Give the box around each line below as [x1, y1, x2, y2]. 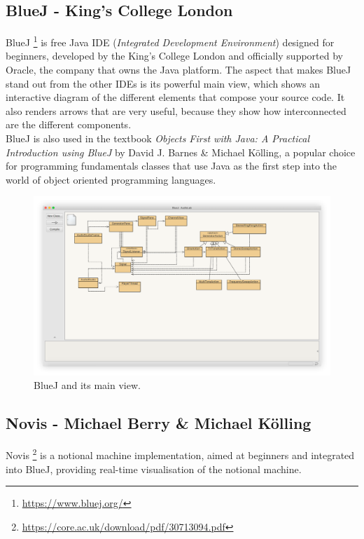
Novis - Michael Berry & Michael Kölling [6, 412, 311, 434]
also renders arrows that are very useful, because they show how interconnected [6, 103, 346, 118]
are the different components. [6, 117, 132, 132]
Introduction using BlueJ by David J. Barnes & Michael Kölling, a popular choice [6, 144, 356, 159]
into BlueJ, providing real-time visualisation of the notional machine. [6, 461, 302, 476]
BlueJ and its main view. [34, 378, 141, 393]
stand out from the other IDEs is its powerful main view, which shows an [6, 76, 320, 90]
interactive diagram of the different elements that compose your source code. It [6, 90, 345, 104]
